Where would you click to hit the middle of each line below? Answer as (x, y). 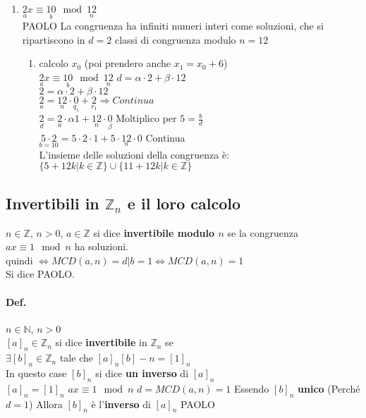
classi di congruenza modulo (175, 39)
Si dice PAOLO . (41, 274)
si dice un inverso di (142, 373)
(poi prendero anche (128, 63)
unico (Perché (329, 388)
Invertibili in (53, 203)
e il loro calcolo (184, 203)
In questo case (36, 373)
